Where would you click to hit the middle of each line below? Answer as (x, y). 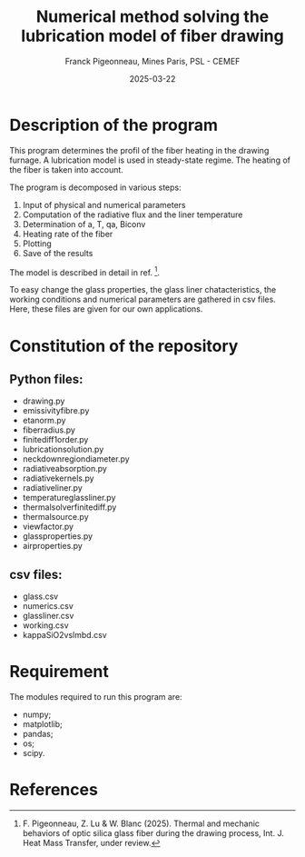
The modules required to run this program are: (96, 697)
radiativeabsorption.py (64, 469)
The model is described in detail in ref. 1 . (85, 272)
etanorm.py (44, 421)
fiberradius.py (49, 430)
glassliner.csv (48, 616)
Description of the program (113, 125)
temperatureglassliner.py (69, 498)
